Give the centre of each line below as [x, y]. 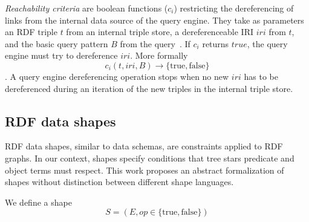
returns [216, 43]
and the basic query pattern [57, 43]
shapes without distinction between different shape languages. [119, 182]
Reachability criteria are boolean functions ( [86, 8]
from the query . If [155, 43]
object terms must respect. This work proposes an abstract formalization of [145, 170]
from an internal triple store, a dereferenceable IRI [160, 32]
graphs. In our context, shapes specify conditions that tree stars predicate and [150, 158]
